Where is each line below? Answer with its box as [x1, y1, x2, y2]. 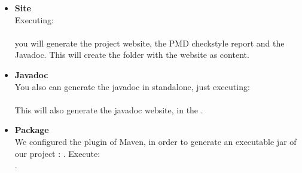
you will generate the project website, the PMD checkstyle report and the [14, 36, 285, 49]
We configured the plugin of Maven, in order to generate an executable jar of [14, 135, 297, 147]
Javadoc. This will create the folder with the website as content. [14, 48, 249, 61]
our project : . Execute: [14, 147, 100, 159]
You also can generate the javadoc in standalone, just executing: [14, 80, 250, 92]
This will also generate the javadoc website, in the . [14, 103, 203, 116]
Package [14, 123, 49, 136]
